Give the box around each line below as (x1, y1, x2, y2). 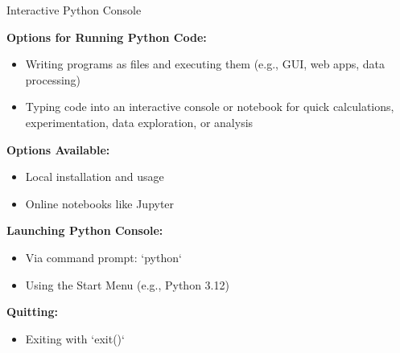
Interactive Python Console (6, 2, 142, 18)
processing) (25, 71, 81, 88)
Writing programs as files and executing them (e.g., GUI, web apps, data (25, 55, 385, 72)
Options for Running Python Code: (6, 28, 207, 45)
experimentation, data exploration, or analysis (25, 113, 254, 130)
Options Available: (6, 141, 110, 158)
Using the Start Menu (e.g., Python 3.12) (25, 276, 229, 293)
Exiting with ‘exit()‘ (25, 330, 125, 347)
